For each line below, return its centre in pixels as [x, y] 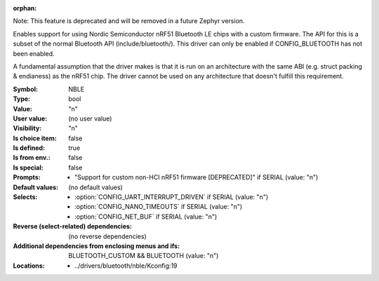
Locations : [29, 266]
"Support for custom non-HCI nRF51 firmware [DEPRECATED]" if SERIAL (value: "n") [197, 177]
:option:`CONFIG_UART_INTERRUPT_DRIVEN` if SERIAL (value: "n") [172, 197]
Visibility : [27, 128]
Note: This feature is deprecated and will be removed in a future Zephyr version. [129, 21]
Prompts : [27, 177]
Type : [22, 99]
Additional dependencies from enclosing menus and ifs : [97, 246]
